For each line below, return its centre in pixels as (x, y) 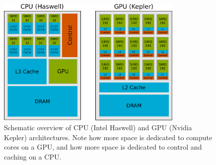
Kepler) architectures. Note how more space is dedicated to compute (108, 137)
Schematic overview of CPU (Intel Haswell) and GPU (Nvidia (98, 127)
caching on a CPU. (33, 156)
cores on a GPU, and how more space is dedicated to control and (103, 147)
